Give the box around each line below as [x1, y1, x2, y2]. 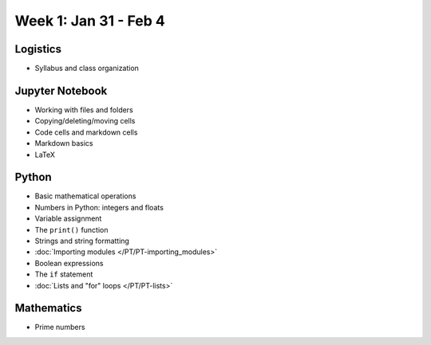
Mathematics [14, 301, 82, 315]
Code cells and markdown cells [34, 127, 138, 137]
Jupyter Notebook [14, 84, 108, 97]
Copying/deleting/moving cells [34, 116, 136, 126]
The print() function [34, 225, 109, 234]
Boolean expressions [34, 258, 104, 268]
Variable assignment [34, 214, 102, 223]
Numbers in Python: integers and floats [34, 202, 164, 212]
